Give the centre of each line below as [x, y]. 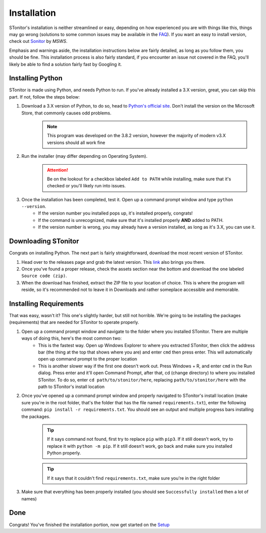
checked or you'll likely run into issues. [86, 186]
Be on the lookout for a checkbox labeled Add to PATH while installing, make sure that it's [139, 179]
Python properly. [64, 453]
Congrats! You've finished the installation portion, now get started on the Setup [89, 525]
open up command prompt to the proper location [88, 359]
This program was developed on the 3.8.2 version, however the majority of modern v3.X [136, 136]
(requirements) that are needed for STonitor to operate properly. [74, 322]
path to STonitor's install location [71, 387]
